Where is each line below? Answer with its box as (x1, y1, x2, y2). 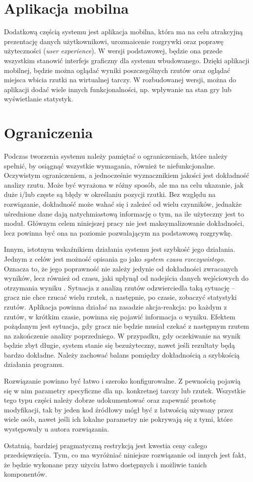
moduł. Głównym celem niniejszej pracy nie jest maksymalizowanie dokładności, (4, 218, 244, 228)
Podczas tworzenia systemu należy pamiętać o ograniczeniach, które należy (4, 151, 228, 161)
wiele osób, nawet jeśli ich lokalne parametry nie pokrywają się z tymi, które (4, 414, 233, 424)
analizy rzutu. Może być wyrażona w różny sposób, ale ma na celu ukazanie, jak (4, 179, 244, 190)
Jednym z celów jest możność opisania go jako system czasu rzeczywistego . (4, 253, 226, 264)
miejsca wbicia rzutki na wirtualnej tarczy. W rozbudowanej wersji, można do (4, 74, 236, 85)
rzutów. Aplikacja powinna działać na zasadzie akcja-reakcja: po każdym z (4, 301, 227, 312)
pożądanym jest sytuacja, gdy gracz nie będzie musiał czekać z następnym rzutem (4, 321, 250, 331)
